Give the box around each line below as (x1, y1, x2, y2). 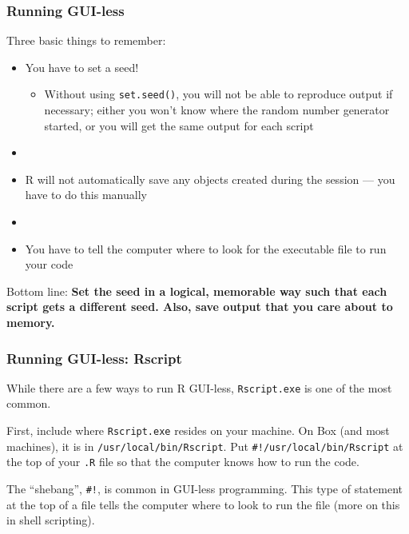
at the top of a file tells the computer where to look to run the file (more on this (6, 496, 400, 512)
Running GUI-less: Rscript (6, 348, 182, 368)
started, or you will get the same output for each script (44, 117, 314, 133)
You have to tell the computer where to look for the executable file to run (25, 240, 387, 257)
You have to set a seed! (25, 58, 139, 75)
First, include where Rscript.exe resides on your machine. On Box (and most (6, 422, 390, 439)
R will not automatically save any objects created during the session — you (25, 170, 395, 187)
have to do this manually (25, 186, 147, 203)
